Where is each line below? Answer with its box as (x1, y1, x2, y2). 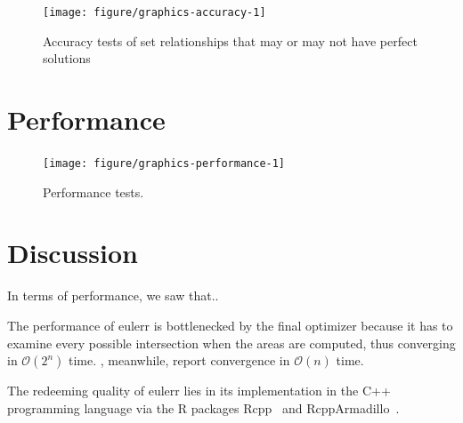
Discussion (7, 235, 138, 271)
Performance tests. (43, 182, 144, 201)
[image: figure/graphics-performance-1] (43, 156, 286, 170)
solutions (43, 49, 91, 68)
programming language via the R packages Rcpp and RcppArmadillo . (7, 398, 400, 417)
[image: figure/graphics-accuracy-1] (43, 6, 266, 19)
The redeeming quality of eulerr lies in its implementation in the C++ (7, 381, 391, 400)
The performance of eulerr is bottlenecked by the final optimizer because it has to (7, 315, 453, 334)
